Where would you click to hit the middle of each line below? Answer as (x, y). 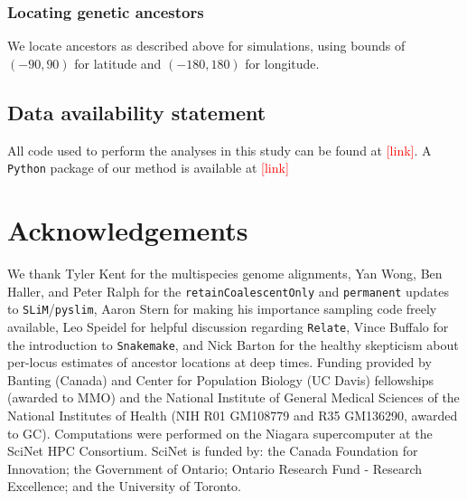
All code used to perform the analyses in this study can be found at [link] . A (219, 150)
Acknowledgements (128, 230)
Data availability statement (137, 112)
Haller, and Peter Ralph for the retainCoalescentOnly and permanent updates (229, 291)
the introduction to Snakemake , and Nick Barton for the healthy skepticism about (233, 344)
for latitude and (118, 63)
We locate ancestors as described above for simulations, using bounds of (206, 46)
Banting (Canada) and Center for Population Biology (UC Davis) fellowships (221, 379)
